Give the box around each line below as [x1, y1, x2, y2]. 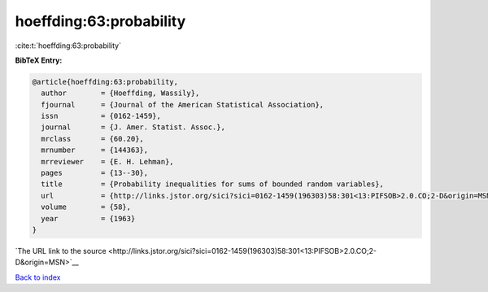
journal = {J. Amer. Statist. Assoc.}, [41, 123, 225, 132]
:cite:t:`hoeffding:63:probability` [15, 41, 122, 50]
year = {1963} [41, 214, 136, 223]
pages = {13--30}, [41, 168, 149, 178]
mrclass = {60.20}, [41, 134, 144, 143]
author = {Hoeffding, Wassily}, [41, 89, 200, 98]
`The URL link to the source [15, 246, 107, 255]
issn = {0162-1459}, [41, 111, 162, 121]
